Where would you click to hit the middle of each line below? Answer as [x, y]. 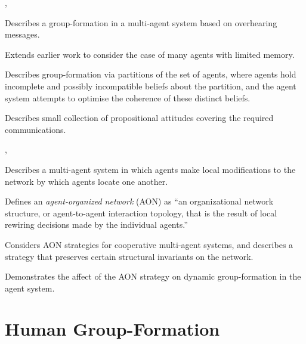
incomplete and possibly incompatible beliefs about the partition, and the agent [151, 86]
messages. [22, 34]
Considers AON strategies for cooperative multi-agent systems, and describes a [149, 244]
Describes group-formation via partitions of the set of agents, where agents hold [151, 74]
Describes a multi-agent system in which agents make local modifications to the [150, 169]
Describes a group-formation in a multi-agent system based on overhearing [141, 22]
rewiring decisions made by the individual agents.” [96, 224]
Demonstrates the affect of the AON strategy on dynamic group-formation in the [153, 276]
